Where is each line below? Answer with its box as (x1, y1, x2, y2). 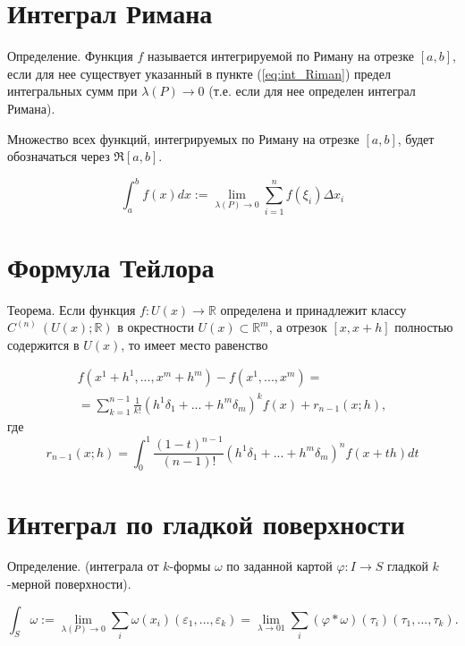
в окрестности (117, 318, 194, 336)
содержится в (7, 335, 80, 353)
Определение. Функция (7, 47, 133, 65)
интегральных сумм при (7, 81, 138, 100)
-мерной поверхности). (7, 574, 131, 593)
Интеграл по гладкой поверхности (7, 505, 405, 541)
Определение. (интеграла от (7, 557, 159, 575)
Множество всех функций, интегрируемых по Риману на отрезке (7, 129, 359, 148)
